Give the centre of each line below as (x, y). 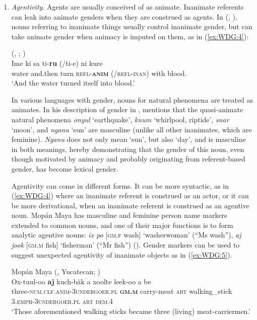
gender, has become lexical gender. (65, 168)
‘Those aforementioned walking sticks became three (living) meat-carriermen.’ (131, 311)
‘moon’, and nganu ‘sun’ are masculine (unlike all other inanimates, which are (132, 129)
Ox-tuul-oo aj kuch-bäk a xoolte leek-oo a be (81, 281)
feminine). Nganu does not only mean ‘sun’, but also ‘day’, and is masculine (128, 139)
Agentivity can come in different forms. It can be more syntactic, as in (120, 185)
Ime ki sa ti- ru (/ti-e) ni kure (57, 63)
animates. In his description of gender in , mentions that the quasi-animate (127, 109)
